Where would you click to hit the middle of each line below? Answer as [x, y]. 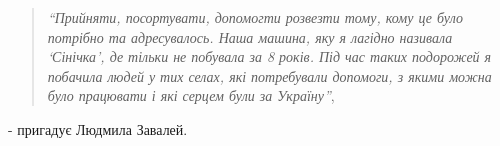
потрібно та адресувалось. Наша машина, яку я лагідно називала [250, 36]
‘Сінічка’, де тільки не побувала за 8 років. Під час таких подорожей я [269, 56]
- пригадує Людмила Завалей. [98, 128]
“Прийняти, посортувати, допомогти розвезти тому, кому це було [255, 17]
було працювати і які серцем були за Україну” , [191, 95]
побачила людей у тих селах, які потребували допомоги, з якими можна [269, 75]
